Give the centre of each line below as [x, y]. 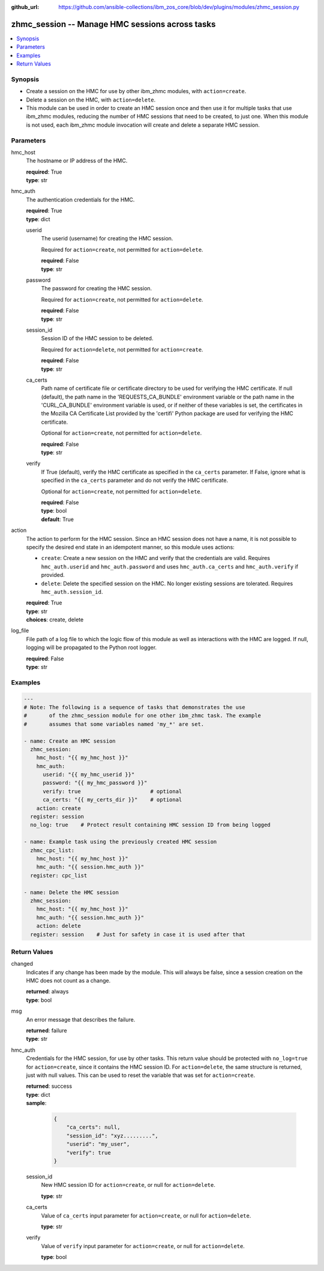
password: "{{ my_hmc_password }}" [95, 783]
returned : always [47, 992]
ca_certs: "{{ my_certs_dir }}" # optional [112, 800]
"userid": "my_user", [98, 1144]
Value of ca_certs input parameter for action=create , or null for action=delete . [146, 1215]
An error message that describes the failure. [81, 1019]
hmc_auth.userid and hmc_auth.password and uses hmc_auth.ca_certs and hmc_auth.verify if [169, 566]
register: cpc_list [59, 875]
